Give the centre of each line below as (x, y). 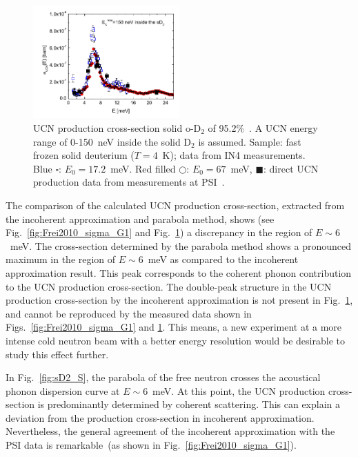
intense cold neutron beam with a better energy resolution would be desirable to (175, 340)
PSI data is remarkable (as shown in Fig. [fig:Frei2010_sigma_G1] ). (151, 445)
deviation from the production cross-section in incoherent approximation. (160, 417)
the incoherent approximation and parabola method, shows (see (140, 218)
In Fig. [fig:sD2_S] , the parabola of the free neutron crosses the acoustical (163, 377)
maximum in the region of (61, 259)
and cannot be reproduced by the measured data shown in (129, 313)
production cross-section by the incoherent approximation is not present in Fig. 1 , (179, 300)
